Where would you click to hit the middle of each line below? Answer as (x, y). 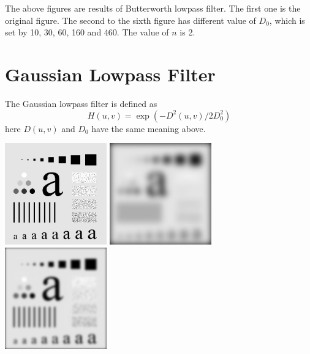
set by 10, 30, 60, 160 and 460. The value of (87, 32)
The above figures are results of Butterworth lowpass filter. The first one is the (153, 8)
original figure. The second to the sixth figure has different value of (130, 20)
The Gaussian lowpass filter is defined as (81, 103)
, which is (287, 20)
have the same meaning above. (149, 128)
